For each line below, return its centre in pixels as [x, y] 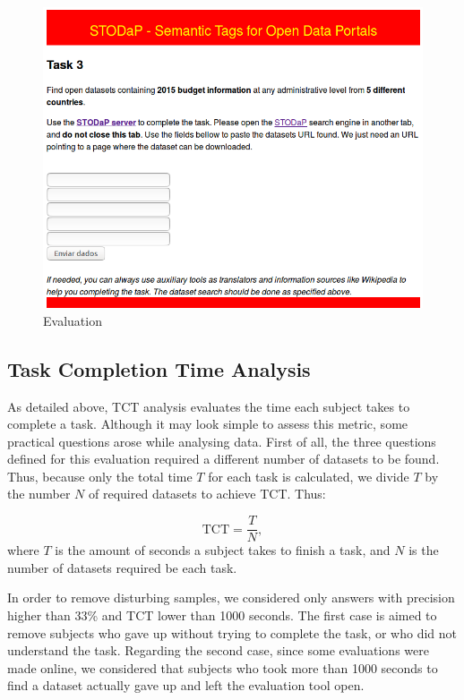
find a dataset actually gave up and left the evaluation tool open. [186, 685]
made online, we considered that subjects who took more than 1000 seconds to [223, 667]
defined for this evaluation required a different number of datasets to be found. [223, 459]
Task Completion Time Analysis [159, 368]
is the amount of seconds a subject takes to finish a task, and [223, 550]
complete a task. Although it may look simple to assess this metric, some [208, 424]
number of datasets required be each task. [122, 567]
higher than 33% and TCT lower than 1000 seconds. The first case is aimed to [222, 615]
